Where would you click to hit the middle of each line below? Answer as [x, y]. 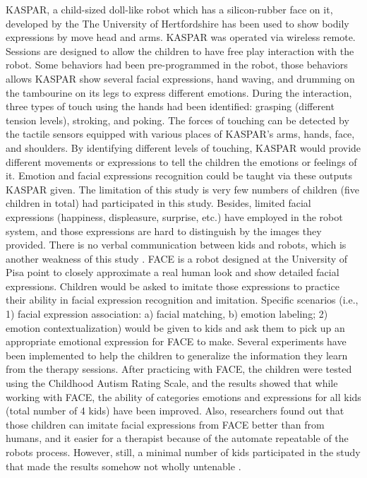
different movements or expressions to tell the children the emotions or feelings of [181, 161]
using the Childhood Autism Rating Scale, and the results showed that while [172, 383]
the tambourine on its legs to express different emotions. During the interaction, [179, 92]
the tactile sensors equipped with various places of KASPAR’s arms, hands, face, [180, 134]
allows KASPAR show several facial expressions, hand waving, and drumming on [180, 78]
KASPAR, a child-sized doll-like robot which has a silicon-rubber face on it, [169, 9]
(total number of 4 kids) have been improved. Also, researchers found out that [175, 411]
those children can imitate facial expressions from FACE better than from [165, 424]
